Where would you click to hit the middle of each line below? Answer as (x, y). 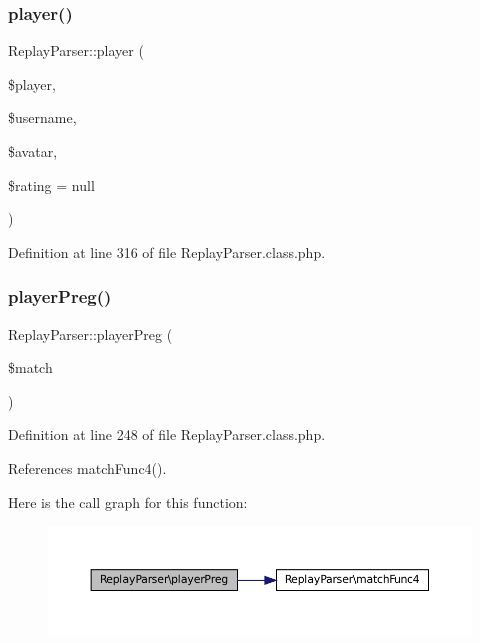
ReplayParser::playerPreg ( (90, 333)
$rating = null (51, 184)
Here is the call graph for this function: (128, 501)
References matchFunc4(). (87, 467)
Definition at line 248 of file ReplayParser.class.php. (167, 434)
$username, (42, 117)
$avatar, (33, 151)
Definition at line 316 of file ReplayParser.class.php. (167, 251)
